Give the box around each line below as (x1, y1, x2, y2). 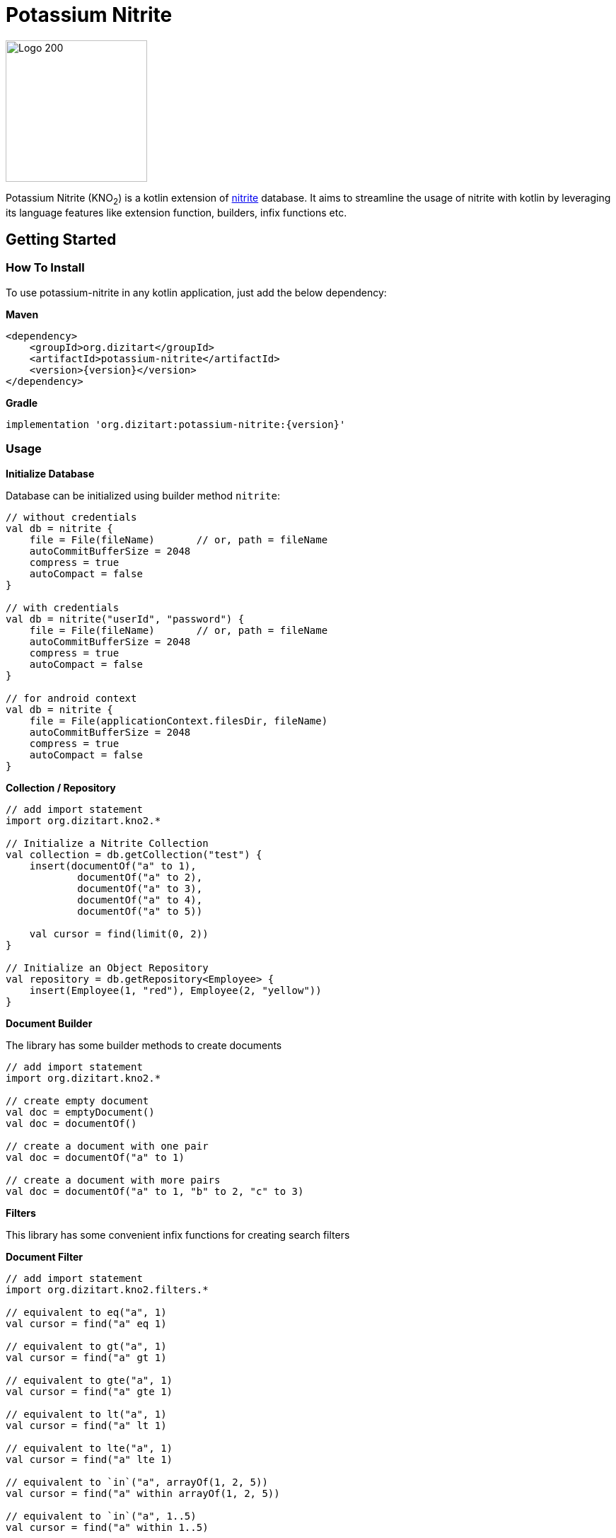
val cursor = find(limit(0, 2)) (29, 927, 209, 939)
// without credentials (6, 511, 137, 523)
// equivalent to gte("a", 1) (6, 1374, 173, 1386)
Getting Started (6, 230, 117, 248)
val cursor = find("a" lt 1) (6, 1419, 167, 1431)
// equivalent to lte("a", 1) (6, 1442, 173, 1454)
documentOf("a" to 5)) (77, 905, 203, 917)
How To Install (6, 260, 85, 275)
